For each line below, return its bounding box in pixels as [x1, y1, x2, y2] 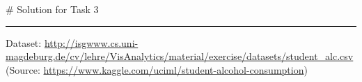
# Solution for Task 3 [6, 2, 99, 16]
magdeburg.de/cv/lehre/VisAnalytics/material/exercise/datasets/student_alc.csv [6, 49, 354, 63]
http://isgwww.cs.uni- [44, 35, 139, 50]
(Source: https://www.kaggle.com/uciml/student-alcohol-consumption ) [6, 62, 308, 76]
